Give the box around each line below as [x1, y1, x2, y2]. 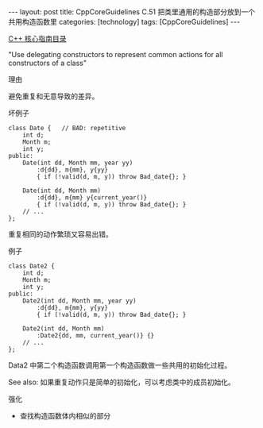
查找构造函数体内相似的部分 [19, 411, 111, 420]
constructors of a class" [8, 58, 87, 67]
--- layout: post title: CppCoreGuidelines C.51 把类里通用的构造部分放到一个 [8, 7, 256, 17]
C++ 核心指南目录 [8, 34, 67, 43]
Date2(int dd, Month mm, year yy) [22, 297, 137, 305]
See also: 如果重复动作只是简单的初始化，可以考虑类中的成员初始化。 [8, 377, 236, 387]
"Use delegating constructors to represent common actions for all [8, 50, 223, 59]
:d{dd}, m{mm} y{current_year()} [37, 194, 148, 202]
